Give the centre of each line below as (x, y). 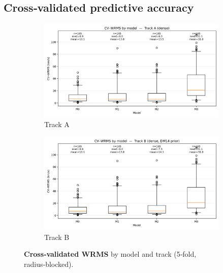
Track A (57, 124)
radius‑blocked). (49, 264)
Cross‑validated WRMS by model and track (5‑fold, (110, 254)
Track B (57, 237)
